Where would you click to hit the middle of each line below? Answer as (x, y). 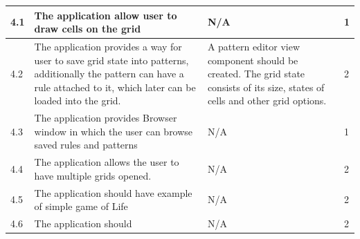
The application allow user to (106, 15)
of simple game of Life (81, 206)
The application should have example (113, 192)
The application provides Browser (106, 118)
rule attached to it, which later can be (115, 87)
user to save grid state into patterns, (111, 60)
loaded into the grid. (78, 101)
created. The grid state (256, 74)
